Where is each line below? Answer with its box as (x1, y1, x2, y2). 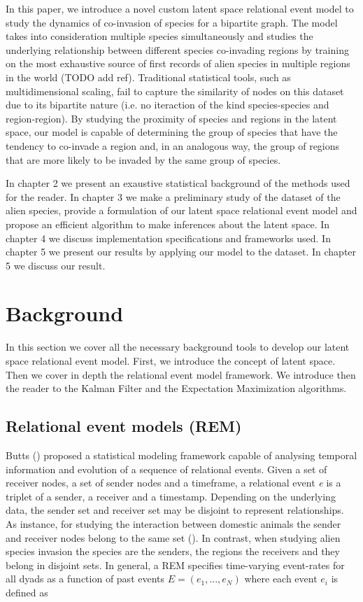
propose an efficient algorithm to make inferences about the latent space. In (6, 216, 330, 231)
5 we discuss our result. (6, 258, 106, 272)
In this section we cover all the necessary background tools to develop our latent (6, 339, 350, 354)
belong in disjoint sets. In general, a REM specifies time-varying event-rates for (6, 557, 345, 572)
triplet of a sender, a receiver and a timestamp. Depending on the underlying (6, 489, 336, 503)
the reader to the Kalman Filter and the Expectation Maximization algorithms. (6, 381, 347, 395)
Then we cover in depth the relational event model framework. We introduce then (6, 367, 356, 381)
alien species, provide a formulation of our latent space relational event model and (6, 203, 357, 218)
